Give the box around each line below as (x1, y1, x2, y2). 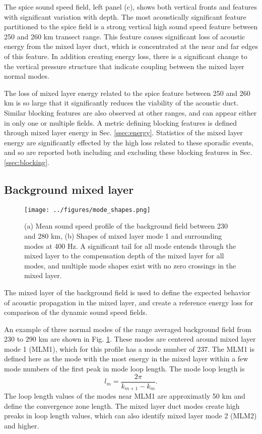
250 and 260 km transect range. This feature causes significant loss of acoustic (4, 31, 245, 41)
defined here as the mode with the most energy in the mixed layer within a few (4, 353, 248, 364)
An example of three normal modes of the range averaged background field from (4, 323, 251, 334)
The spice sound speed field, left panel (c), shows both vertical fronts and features (4, 2, 257, 12)
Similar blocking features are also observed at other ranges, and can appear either (4, 107, 257, 118)
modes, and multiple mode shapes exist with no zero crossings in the (24, 260, 236, 270)
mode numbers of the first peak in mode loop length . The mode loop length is (4, 363, 245, 374)
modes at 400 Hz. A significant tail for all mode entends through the (24, 240, 236, 251)
